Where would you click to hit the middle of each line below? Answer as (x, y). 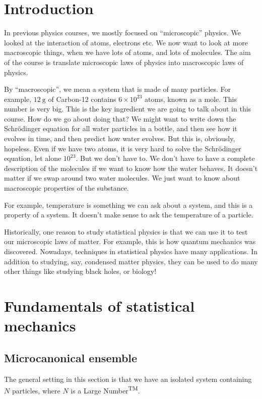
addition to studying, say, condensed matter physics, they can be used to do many (131, 261)
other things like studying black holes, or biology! (80, 271)
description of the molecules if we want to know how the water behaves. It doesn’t (131, 168)
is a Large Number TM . (105, 390)
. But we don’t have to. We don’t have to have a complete (165, 158)
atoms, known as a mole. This (191, 99)
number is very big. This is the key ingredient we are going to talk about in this (128, 109)
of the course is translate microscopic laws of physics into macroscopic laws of (124, 62)
